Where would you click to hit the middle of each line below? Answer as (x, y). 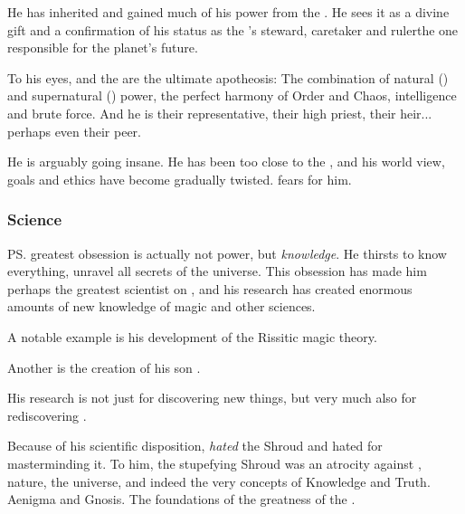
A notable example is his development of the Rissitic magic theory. (192, 336)
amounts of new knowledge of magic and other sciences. (161, 306)
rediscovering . (47, 415)
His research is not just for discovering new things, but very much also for (212, 398)
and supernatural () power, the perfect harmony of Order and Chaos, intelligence (232, 95)
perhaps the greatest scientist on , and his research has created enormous (210, 288)
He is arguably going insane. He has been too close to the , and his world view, (226, 162)
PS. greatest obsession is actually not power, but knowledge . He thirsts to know (227, 253)
